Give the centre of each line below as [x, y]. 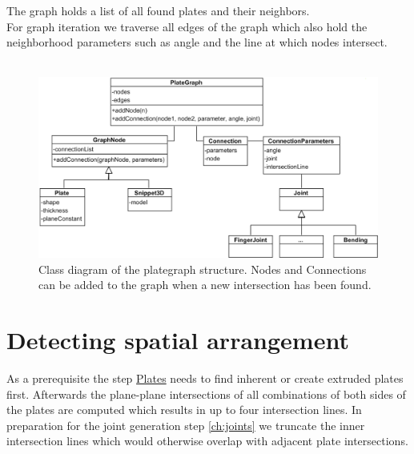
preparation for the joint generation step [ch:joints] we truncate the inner [186, 425]
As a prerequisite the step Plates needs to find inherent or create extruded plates [205, 378]
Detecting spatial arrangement [178, 339]
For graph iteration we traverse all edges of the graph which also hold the [187, 26]
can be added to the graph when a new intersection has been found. [205, 285]
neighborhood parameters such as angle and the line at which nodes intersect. [197, 42]
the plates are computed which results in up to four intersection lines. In [184, 410]
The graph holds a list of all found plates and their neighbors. [158, 10]
